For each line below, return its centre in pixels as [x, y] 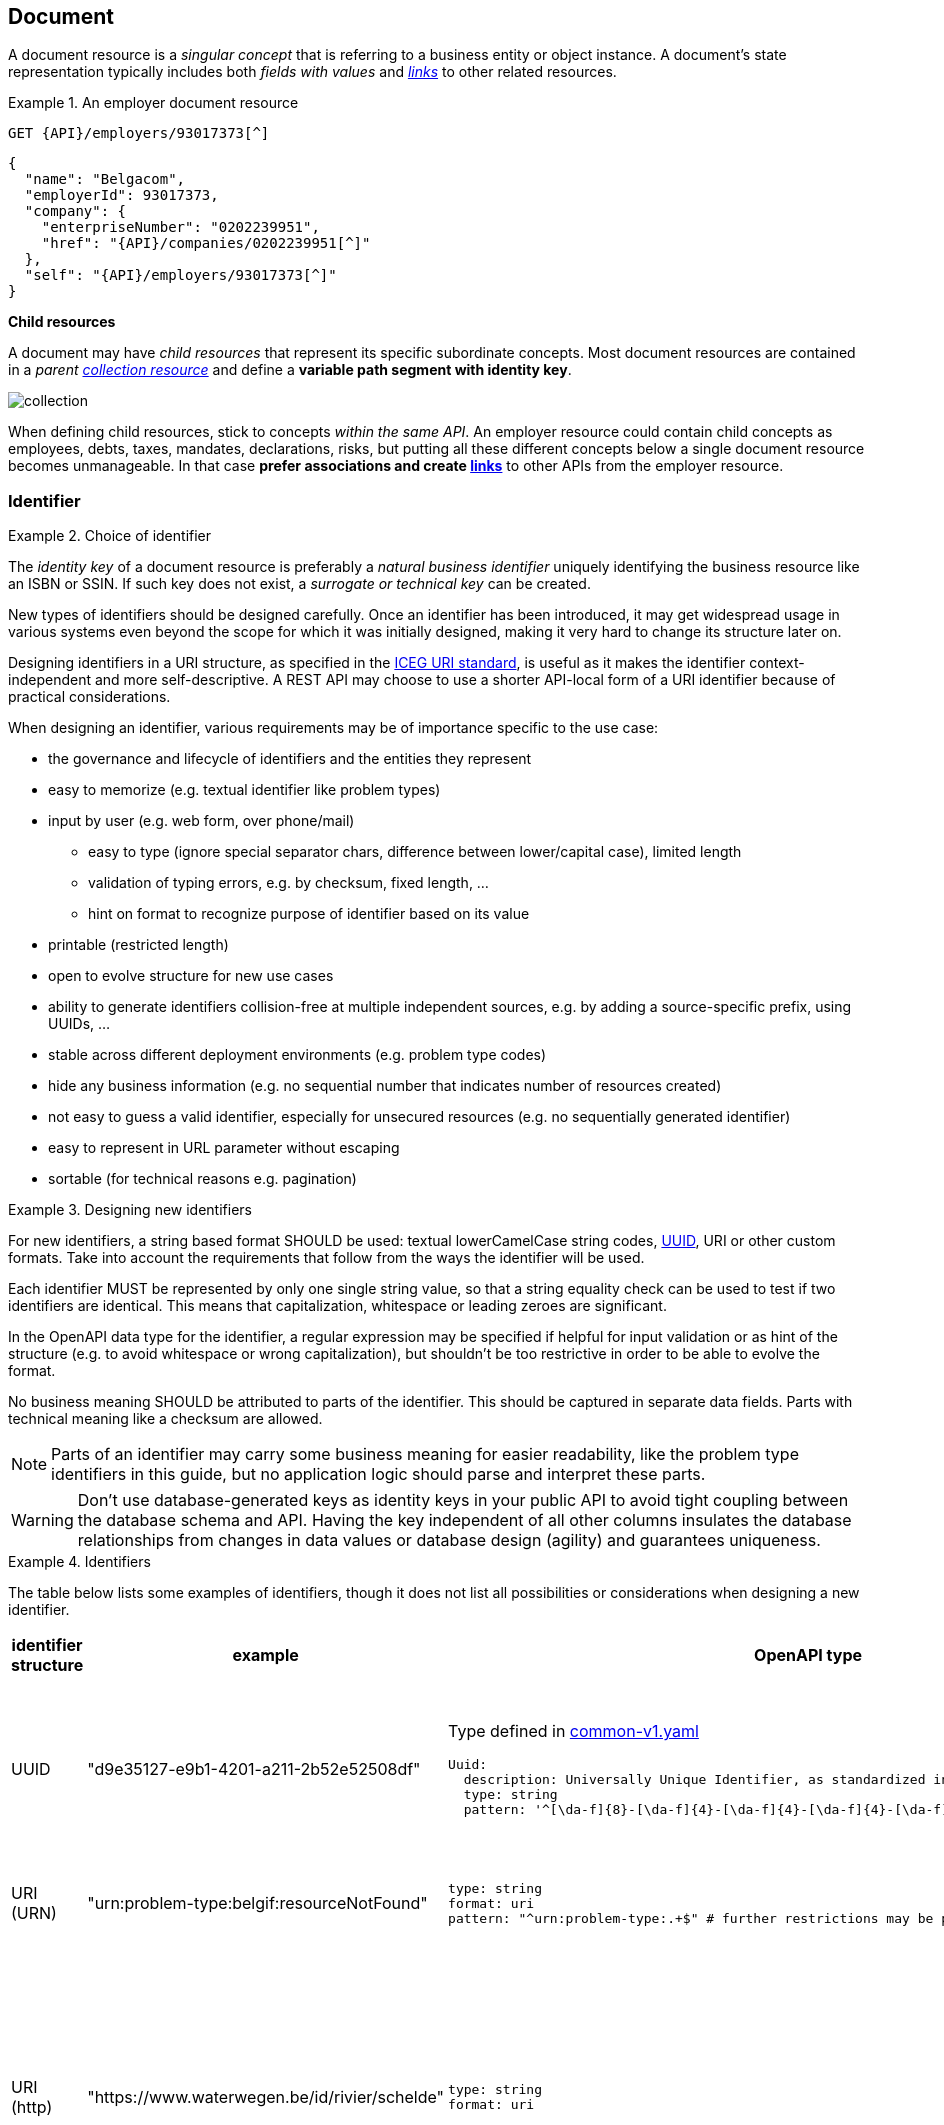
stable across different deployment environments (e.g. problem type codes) [297, 1055]
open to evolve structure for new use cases [191, 976]
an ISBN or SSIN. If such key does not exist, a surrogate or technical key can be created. [299, 584]
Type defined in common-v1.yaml [573, 1731]
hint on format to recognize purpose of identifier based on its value [309, 914]
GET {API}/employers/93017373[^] [139, 133]
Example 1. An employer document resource [153, 103]
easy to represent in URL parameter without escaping [224, 1148]
